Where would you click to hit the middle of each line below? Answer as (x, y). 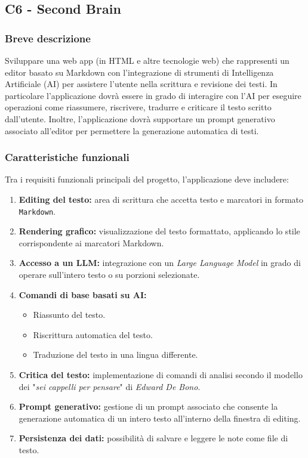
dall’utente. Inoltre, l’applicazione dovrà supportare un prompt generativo (140, 118)
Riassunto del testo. (69, 315)
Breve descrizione (48, 38)
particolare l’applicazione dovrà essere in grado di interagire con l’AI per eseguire (153, 95)
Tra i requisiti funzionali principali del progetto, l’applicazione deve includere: (147, 179)
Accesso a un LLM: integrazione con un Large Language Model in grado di (160, 263)
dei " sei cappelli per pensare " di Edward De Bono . (110, 386)
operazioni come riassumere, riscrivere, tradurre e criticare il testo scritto (138, 107)
